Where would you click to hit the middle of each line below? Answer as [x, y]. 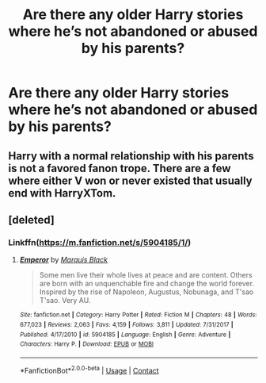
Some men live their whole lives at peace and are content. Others [146, 275]
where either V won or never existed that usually [130, 180]
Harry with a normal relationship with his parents [131, 156]
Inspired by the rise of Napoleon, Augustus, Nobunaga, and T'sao [146, 292]
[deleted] [32, 220]
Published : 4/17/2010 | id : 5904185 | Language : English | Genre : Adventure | [125, 335]
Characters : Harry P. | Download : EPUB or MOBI [87, 344]
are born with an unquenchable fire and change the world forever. [147, 284]
